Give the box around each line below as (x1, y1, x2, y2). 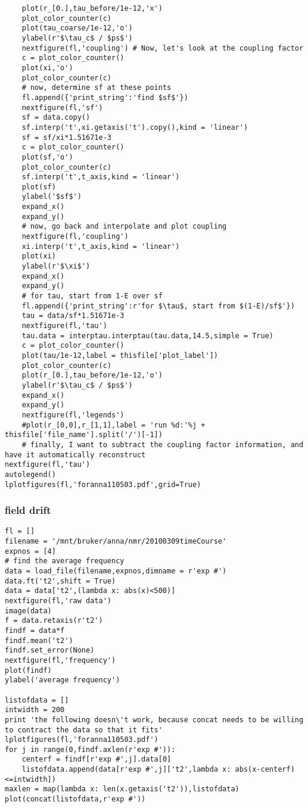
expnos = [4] (5, 547, 56, 556)
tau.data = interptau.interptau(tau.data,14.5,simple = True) (21, 331, 274, 340)
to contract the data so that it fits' (5, 725, 163, 734)
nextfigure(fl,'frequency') (5, 656, 116, 665)
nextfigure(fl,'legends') (21, 410, 125, 419)
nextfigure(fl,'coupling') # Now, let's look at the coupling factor (21, 43, 304, 52)
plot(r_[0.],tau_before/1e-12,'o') (21, 371, 163, 380)
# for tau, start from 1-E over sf (21, 292, 163, 301)
